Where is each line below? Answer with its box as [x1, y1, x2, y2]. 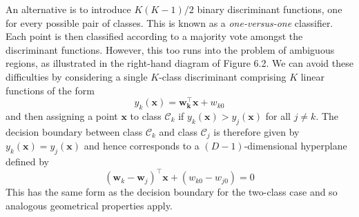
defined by [6, 154, 50, 169]
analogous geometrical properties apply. [6, 198, 173, 212]
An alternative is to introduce [6, 2, 131, 16]
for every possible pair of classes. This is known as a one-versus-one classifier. [6, 15, 333, 30]
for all [265, 109, 291, 123]
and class [159, 124, 197, 138]
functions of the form [6, 83, 95, 97]
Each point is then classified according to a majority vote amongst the [6, 29, 303, 43]
